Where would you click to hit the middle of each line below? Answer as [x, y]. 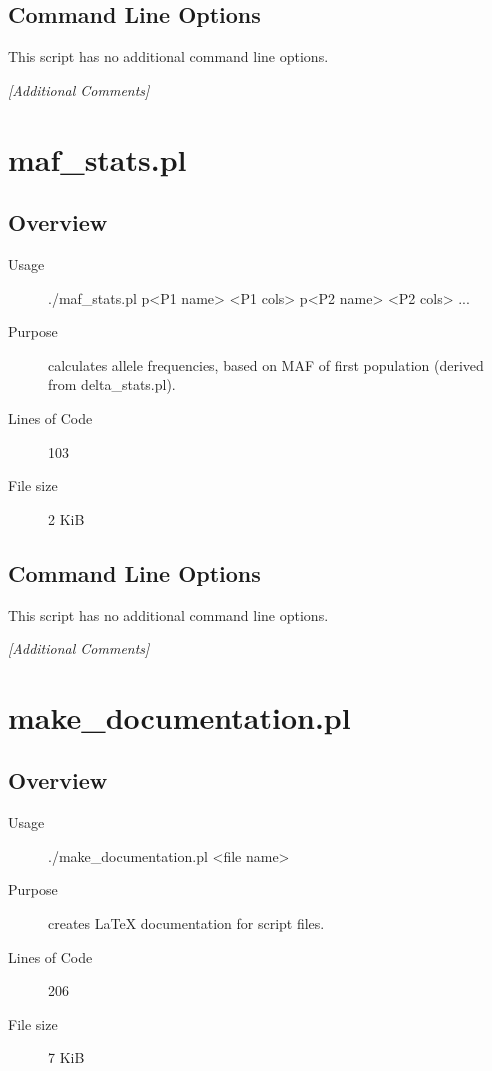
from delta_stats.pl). [112, 384]
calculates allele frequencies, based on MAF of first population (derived [266, 364]
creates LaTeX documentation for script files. [186, 923]
